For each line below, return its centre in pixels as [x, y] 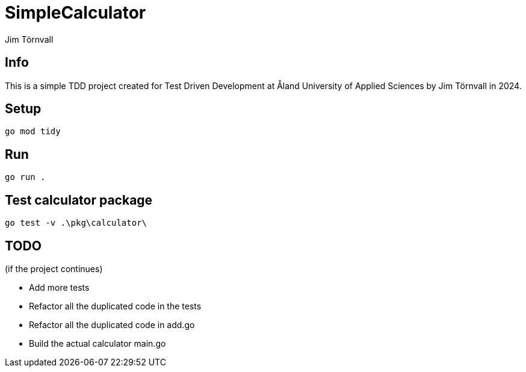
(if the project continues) [54, 268]
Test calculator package [79, 200]
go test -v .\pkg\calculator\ [76, 223]
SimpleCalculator [76, 13]
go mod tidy [33, 132]
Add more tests [59, 287]
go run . [25, 177]
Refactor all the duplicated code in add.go [112, 324]
